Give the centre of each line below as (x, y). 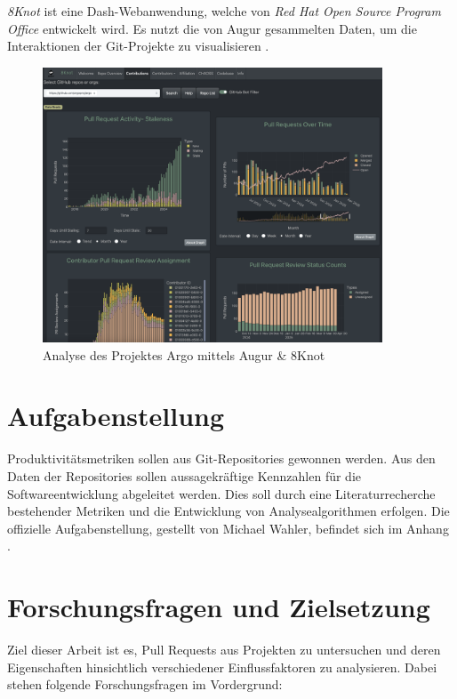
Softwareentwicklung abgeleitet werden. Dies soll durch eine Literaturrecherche (221, 493)
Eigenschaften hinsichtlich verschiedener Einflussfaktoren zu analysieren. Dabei (222, 667)
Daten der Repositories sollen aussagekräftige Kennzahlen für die (184, 475)
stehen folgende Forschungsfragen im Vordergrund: (145, 684)
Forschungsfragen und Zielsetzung (219, 607)
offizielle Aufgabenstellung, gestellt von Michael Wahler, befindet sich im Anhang (228, 528)
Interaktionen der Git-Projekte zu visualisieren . (138, 46)
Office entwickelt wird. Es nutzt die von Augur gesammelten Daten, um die (212, 28)
